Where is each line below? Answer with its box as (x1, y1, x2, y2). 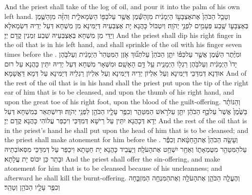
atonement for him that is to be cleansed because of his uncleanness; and (4, 163, 222, 173)
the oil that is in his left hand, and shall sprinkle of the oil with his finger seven (4, 39, 242, 49)
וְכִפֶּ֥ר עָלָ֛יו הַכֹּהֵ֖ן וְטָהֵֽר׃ (4, 182, 60, 192)
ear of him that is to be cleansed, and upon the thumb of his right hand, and (4, 87, 234, 97)
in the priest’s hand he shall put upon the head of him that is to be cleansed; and (4, 125, 249, 135)
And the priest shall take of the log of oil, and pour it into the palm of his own (4, 1, 240, 11)
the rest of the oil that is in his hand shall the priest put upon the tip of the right (4, 77, 249, 87)
